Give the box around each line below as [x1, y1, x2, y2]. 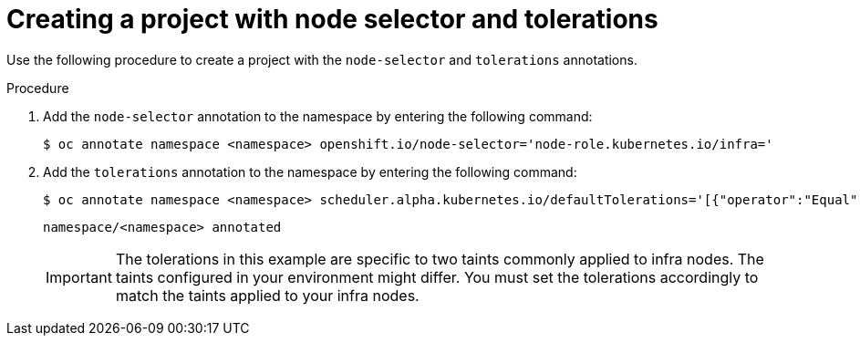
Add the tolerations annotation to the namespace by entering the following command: [43, 163, 577, 180]
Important [46, 267, 112, 286]
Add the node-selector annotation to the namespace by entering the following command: [43, 108, 593, 124]
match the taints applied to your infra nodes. [115, 286, 420, 305]
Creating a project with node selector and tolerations [6, 4, 658, 35]
